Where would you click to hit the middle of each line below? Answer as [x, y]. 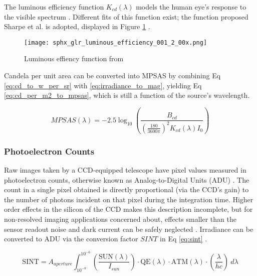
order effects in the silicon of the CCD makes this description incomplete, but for [128, 209]
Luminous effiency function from [74, 58]
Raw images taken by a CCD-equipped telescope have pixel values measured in [125, 169]
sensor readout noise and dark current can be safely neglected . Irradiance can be [129, 229]
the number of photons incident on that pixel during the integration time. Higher [129, 199]
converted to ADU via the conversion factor [71, 239]
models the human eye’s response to [191, 7]
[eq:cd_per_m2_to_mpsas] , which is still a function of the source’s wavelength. [127, 95]
